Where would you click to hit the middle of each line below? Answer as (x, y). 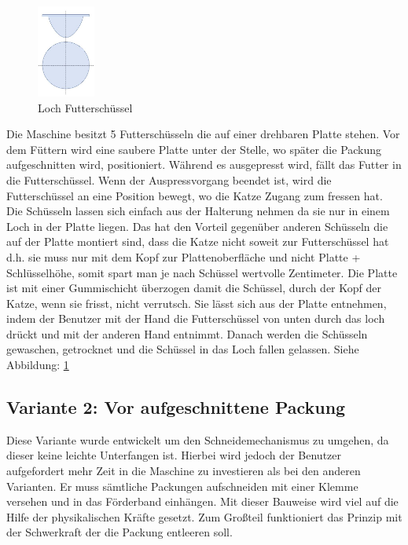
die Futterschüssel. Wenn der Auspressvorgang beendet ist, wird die (169, 179)
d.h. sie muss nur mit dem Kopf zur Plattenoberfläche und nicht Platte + (184, 256)
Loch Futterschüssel (85, 107)
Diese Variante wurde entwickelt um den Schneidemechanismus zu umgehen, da (198, 439)
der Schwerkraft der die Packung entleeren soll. (119, 532)
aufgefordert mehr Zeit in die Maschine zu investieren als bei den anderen (184, 471)
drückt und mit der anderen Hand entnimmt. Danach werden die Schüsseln (187, 333)
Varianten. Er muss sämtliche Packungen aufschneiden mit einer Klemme (182, 486)
